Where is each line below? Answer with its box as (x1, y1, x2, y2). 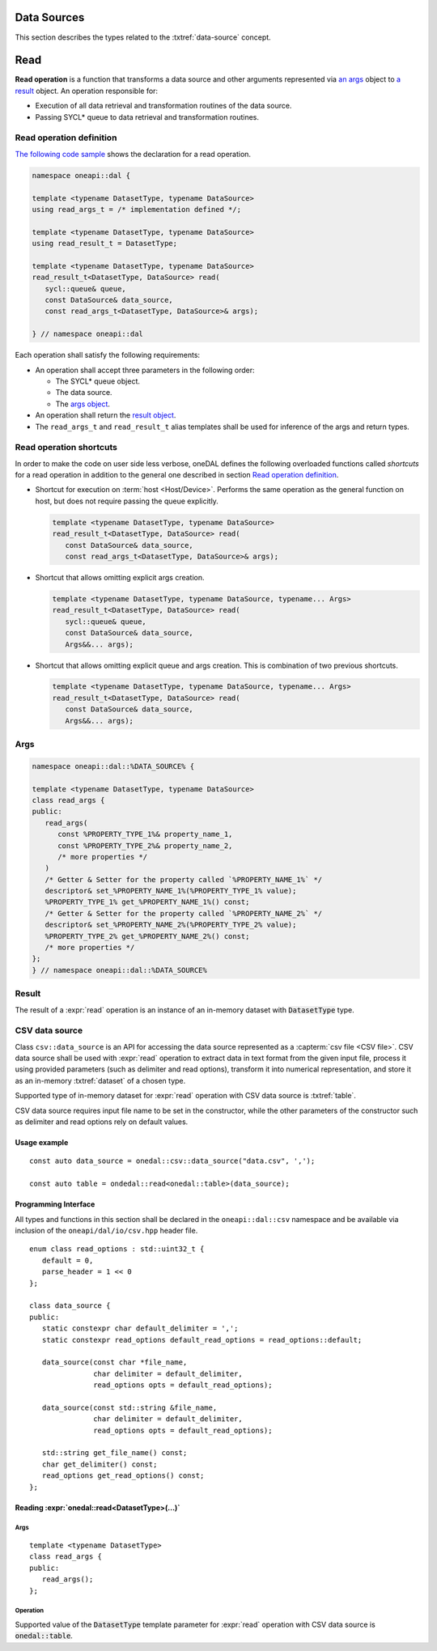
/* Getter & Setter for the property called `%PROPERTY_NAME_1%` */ (45, 875, 323, 884)
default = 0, (41, 1255, 94, 1265)
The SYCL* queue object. (55, 376, 141, 386)
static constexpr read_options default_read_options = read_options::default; (41, 1335, 363, 1344)
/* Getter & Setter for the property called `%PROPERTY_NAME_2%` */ (45, 909, 323, 918)
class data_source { (29, 1301, 111, 1310)
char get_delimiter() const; (41, 1459, 158, 1469)
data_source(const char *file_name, (41, 1358, 188, 1367)
